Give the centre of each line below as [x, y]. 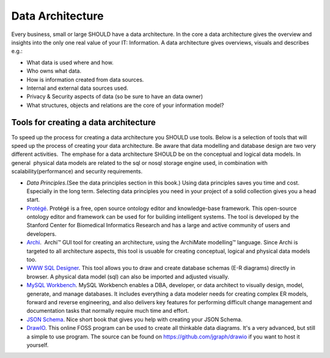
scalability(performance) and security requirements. [77, 172]
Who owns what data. [54, 71]
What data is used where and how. [70, 62]
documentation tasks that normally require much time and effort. [108, 311]
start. [33, 200]
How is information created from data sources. [85, 79]
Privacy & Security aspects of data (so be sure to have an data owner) [115, 97]
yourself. [38, 345]
